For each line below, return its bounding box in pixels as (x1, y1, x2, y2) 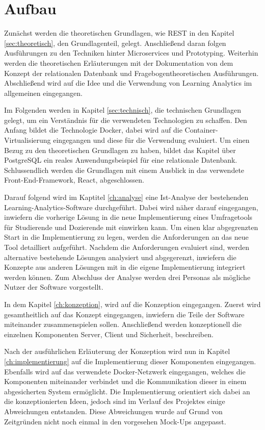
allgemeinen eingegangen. (4, 87, 83, 98)
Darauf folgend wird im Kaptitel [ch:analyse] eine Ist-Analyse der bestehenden (4, 192, 249, 203)
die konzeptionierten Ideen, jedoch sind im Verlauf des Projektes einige (4, 396, 225, 407)
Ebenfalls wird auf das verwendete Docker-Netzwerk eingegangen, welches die (4, 366, 246, 376)
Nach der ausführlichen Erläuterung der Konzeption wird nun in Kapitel (4, 346, 230, 357)
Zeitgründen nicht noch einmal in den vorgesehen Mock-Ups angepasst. (4, 416, 226, 426)
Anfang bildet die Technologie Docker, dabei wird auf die (4, 124, 182, 135)
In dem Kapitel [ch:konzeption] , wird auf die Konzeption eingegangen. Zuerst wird (4, 298, 261, 309)
